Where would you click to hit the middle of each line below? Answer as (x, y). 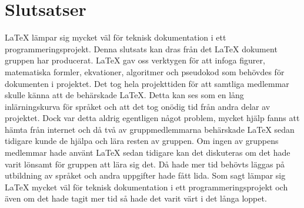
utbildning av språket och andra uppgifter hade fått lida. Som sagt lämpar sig (145, 175)
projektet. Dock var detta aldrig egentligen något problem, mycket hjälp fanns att (152, 118)
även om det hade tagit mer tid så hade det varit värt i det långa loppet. (136, 198)
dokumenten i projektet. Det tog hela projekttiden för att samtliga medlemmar (147, 83)
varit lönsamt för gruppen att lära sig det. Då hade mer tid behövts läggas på (145, 164)
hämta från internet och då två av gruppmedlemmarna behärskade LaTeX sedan (150, 129)
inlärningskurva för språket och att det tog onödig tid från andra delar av (138, 106)
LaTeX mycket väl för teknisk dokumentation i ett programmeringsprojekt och (146, 187)
